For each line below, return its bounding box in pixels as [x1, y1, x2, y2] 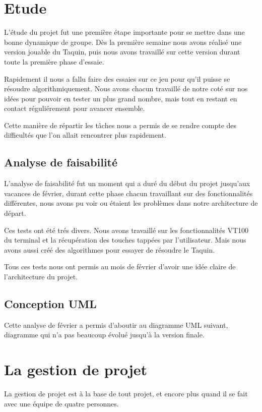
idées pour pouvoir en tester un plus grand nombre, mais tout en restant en [4, 93, 237, 103]
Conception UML [4, 296, 97, 311]
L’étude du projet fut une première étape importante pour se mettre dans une [4, 27, 245, 37]
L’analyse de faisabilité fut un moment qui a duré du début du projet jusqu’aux [4, 178, 250, 189]
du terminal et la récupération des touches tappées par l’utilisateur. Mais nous [4, 234, 246, 245]
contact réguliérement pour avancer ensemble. [4, 103, 145, 113]
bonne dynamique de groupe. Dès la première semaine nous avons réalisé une [4, 36, 242, 47]
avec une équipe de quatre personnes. [4, 398, 119, 408]
